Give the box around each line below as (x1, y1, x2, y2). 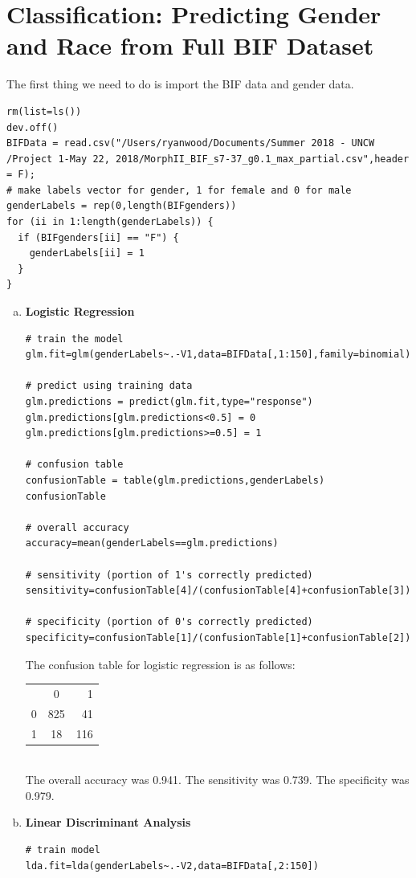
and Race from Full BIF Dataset (6, 29, 374, 62)
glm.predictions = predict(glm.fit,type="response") (25, 396, 313, 407)
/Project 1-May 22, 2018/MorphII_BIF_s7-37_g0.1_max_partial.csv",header (6, 153, 410, 165)
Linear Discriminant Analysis (25, 814, 191, 831)
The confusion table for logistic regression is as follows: (25, 655, 296, 672)
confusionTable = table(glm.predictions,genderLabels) (25, 474, 325, 486)
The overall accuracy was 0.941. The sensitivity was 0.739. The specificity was (25, 771, 410, 788)
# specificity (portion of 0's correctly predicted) (25, 616, 313, 628)
